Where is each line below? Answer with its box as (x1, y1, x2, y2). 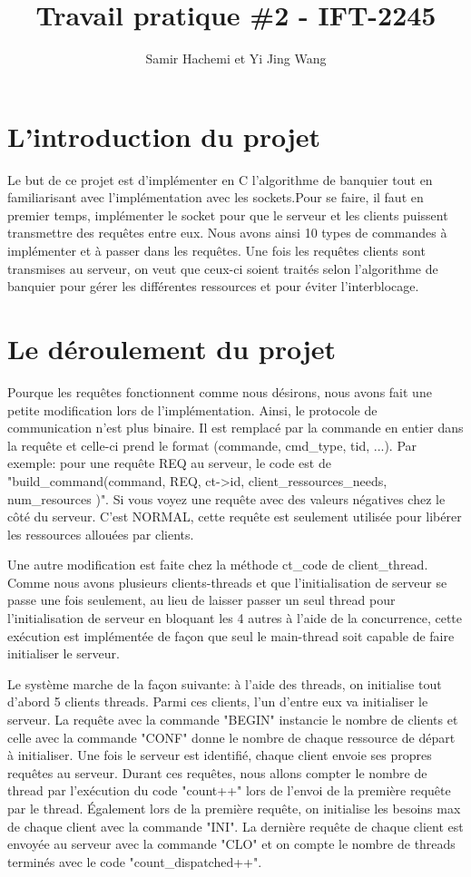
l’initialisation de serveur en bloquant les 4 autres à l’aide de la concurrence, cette (7, 609, 462, 628)
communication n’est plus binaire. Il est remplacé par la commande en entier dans (7, 418, 464, 437)
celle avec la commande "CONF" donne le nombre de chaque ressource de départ (7, 727, 456, 746)
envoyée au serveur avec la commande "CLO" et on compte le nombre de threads (7, 834, 456, 853)
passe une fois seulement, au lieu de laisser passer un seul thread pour (7, 590, 396, 609)
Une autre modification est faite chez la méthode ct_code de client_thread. (7, 555, 428, 574)
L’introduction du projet (7, 117, 321, 154)
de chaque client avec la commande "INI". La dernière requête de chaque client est (7, 816, 464, 835)
